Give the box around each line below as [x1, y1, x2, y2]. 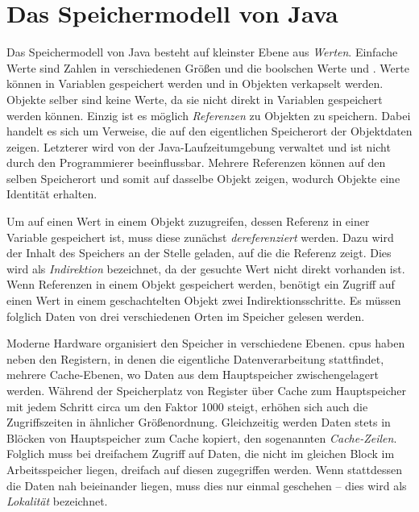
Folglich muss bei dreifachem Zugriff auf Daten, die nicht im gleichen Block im [6, 445, 395, 462]
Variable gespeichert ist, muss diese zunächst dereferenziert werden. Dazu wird [6, 228, 394, 245]
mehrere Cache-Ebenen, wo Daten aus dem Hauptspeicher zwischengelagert [6, 366, 379, 383]
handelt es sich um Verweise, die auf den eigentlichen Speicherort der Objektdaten [6, 123, 413, 139]
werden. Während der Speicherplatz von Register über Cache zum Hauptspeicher [6, 382, 407, 398]
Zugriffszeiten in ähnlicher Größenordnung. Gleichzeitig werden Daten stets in [6, 414, 391, 431]
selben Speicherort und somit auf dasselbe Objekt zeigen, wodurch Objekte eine [6, 169, 400, 186]
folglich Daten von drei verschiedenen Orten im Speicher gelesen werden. [6, 307, 365, 324]
